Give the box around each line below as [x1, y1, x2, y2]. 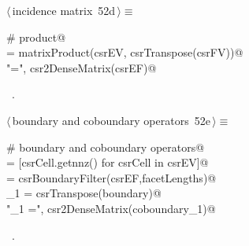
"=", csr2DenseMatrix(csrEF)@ [6, 59, 157, 75]
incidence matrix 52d [12, 2, 116, 18]
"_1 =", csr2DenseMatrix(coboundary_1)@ [6, 200, 216, 216]
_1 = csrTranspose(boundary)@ [6, 185, 162, 201]
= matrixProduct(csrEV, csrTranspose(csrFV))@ [6, 44, 243, 61]
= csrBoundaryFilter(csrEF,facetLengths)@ [6, 169, 217, 185]
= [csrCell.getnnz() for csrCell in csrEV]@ [6, 154, 209, 171]
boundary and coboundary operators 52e [12, 112, 210, 128]
